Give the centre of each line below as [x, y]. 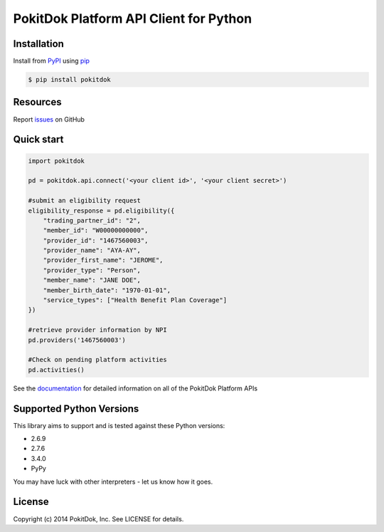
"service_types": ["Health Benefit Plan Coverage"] [135, 300]
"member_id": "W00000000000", [96, 230]
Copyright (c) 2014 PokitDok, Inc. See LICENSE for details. [98, 518]
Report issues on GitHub [49, 119]
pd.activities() [57, 369]
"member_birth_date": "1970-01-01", [107, 290]
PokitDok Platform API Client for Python [133, 18]
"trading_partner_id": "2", [92, 220]
